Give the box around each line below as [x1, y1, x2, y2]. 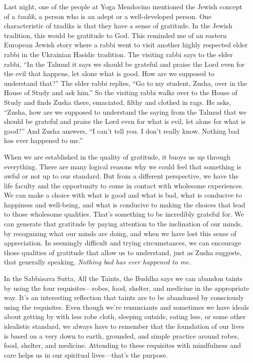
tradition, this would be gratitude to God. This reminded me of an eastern [4, 30, 227, 40]
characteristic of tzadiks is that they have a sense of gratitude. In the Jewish [4, 20, 233, 31]
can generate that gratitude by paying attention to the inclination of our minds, [4, 219, 243, 229]
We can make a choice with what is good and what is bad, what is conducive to [4, 190, 242, 200]
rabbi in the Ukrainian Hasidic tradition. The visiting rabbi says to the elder [4, 49, 233, 59]
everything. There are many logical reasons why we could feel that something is [4, 161, 241, 171]
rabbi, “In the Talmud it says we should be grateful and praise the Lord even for [4, 59, 245, 69]
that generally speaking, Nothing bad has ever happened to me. [4, 257, 191, 267]
